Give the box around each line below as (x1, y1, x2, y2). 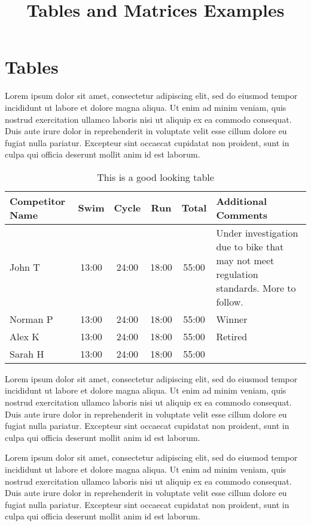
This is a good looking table (97, 170, 214, 184)
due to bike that (216, 239, 284, 253)
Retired (216, 329, 248, 343)
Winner (216, 312, 248, 326)
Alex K (10, 329, 39, 343)
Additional (216, 194, 267, 208)
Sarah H (10, 346, 44, 361)
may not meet (216, 253, 275, 267)
